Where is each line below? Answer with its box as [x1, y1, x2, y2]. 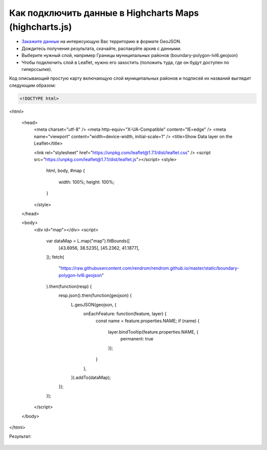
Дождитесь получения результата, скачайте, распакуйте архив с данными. [21, 45, 181, 52]
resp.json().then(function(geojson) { [58, 292, 132, 298]
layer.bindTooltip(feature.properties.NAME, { [108, 329, 199, 335]
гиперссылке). [21, 66, 52, 72]
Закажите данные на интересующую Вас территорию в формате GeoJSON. [21, 39, 181, 45]
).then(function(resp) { [46, 283, 92, 289]
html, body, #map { [46, 168, 85, 173]
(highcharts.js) [9, 21, 72, 32]
